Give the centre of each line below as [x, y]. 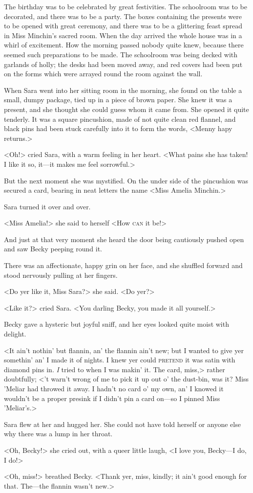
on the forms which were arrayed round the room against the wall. [103, 74]
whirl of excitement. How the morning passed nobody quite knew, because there [124, 45]
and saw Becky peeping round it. [53, 249]
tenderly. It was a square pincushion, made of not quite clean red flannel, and [120, 119]
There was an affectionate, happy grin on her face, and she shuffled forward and [123, 265]
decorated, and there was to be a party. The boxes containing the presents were [123, 16]
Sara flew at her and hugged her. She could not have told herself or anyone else [122, 424]
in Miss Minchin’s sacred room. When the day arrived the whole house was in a [123, 35]
